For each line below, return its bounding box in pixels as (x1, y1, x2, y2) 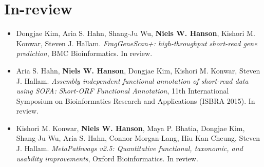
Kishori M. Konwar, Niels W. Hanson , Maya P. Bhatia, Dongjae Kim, (16, 122, 245, 133)
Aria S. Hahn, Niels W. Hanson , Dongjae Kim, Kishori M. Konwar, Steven (16, 65, 260, 76)
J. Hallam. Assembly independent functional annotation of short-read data (16, 75, 249, 86)
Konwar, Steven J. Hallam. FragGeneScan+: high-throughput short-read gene (16, 38, 257, 48)
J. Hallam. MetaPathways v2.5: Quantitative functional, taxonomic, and (16, 143, 243, 154)
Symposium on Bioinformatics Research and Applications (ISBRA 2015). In (16, 95, 255, 106)
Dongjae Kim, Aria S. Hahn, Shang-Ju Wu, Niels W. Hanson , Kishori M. (16, 28, 255, 39)
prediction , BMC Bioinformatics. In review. (16, 48, 153, 59)
